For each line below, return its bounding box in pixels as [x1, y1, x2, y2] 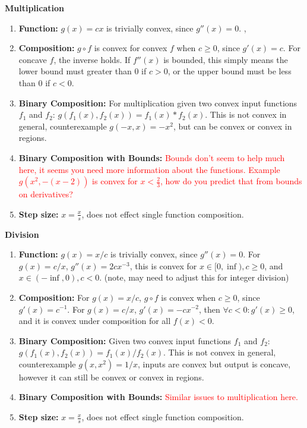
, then [199, 303, 220, 315]
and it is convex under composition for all [18, 314, 171, 327]
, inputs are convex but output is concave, [137, 357, 291, 370]
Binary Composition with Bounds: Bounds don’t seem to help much [18, 151, 285, 163]
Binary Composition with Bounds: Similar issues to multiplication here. [18, 391, 298, 403]
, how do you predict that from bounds [160, 175, 302, 187]
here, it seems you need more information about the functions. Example [18, 163, 280, 175]
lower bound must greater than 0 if [18, 65, 147, 77]
